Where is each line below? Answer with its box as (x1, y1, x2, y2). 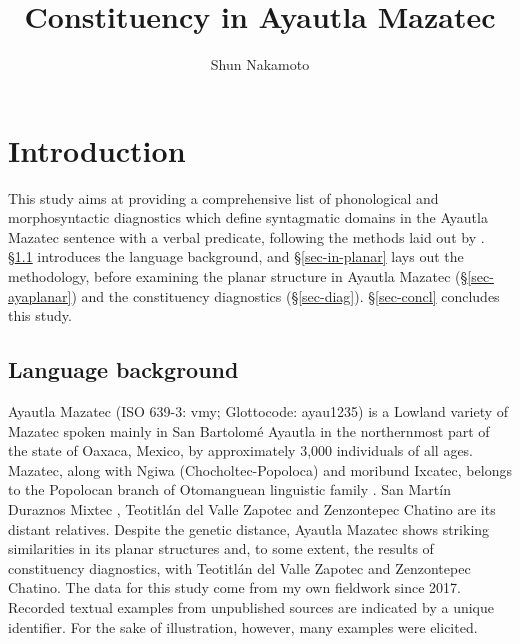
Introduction (8, 129, 186, 170)
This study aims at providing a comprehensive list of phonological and (8, 187, 439, 208)
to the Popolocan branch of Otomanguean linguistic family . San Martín (8, 479, 451, 500)
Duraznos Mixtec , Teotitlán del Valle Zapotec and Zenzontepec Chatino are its (8, 498, 496, 519)
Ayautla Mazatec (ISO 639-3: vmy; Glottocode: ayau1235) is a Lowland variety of (8, 401, 509, 422)
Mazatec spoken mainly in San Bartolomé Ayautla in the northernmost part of (8, 420, 490, 441)
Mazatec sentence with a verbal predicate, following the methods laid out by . (8, 226, 485, 247)
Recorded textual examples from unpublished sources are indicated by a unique (8, 596, 495, 617)
